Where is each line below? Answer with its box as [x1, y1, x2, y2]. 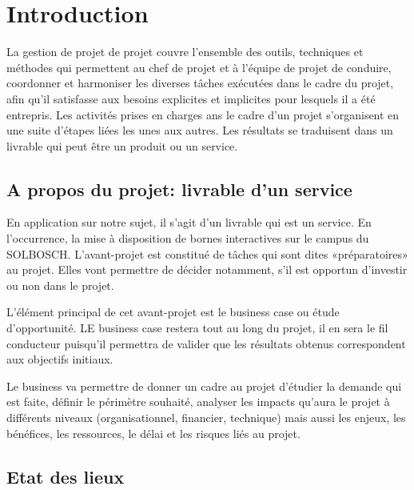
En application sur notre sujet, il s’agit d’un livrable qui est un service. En [6, 214, 372, 231]
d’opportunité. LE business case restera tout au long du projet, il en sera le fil [6, 319, 388, 336]
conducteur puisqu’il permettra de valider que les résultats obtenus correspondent [6, 335, 406, 351]
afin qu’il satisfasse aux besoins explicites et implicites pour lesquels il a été [6, 90, 376, 106]
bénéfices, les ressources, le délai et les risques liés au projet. [6, 424, 301, 441]
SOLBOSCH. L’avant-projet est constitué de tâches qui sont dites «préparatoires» [6, 245, 408, 262]
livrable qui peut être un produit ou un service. [6, 137, 238, 154]
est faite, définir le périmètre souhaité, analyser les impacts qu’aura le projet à [6, 393, 390, 410]
